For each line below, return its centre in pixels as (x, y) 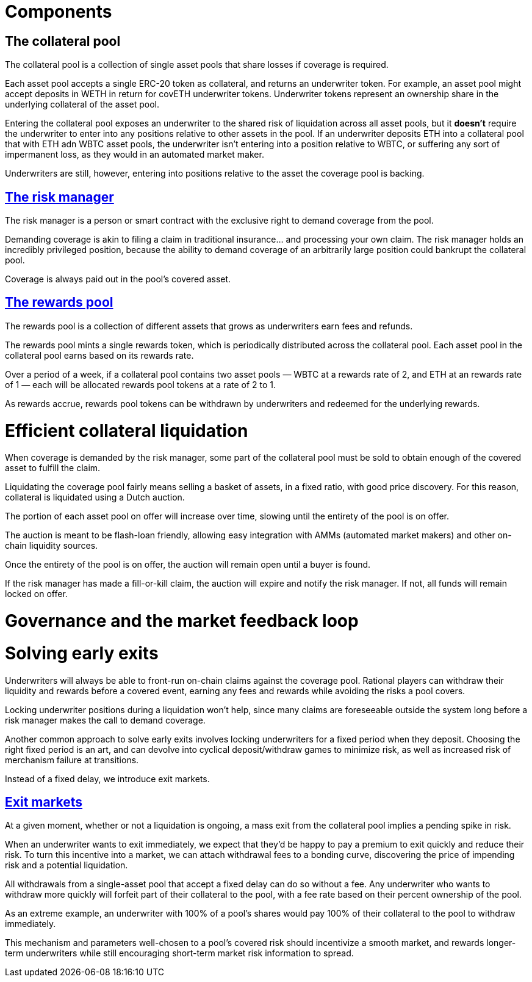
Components (59, 12)
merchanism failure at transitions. (72, 760)
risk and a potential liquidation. (66, 865)
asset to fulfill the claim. (53, 468)
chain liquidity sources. (52, 546)
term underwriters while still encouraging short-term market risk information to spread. (179, 953)
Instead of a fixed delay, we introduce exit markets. (107, 779)
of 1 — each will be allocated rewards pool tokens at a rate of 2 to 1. (141, 384)
